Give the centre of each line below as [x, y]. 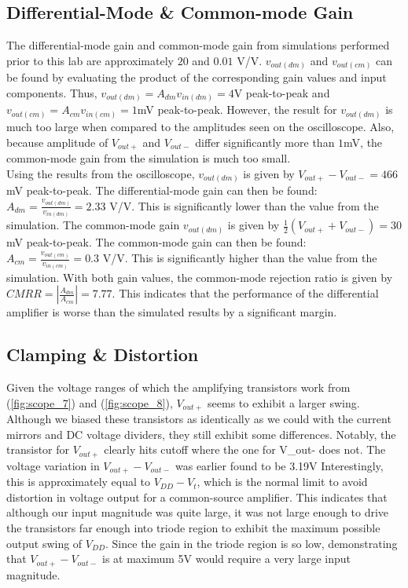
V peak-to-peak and [282, 92]
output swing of [44, 543]
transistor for [38, 449]
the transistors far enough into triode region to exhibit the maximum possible [193, 528]
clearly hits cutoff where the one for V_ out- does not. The [245, 449]
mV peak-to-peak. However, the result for [237, 110]
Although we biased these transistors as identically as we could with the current [199, 419]
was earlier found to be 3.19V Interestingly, [279, 465]
